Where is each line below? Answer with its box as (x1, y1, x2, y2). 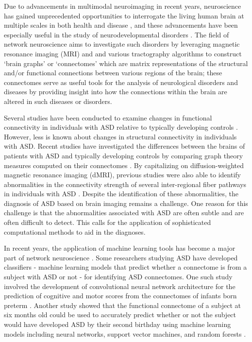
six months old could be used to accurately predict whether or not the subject (4, 309, 236, 320)
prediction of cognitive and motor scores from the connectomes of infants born (4, 291, 237, 301)
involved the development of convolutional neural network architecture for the (4, 281, 235, 291)
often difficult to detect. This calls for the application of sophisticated (4, 217, 211, 227)
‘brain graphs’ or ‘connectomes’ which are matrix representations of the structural (4, 58, 248, 68)
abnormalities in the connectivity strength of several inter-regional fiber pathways (4, 179, 247, 189)
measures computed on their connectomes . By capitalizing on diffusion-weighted (4, 160, 244, 170)
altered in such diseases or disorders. (4, 96, 112, 106)
